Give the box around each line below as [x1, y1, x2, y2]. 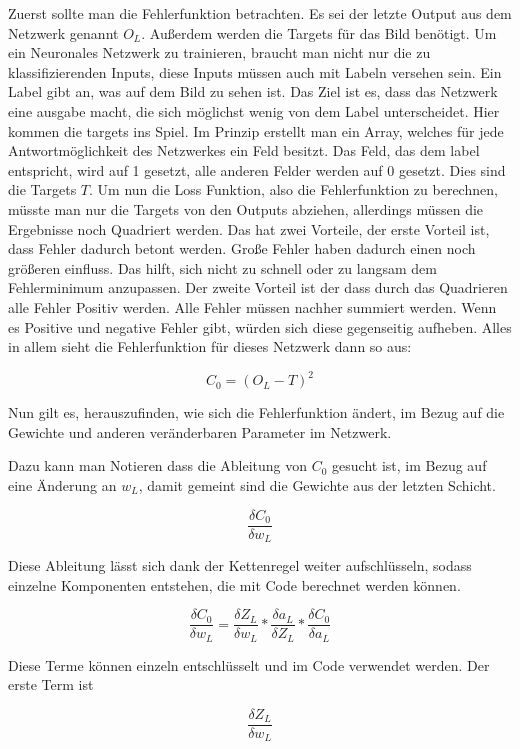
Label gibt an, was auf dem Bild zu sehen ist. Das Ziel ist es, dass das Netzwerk [8, 81, 498, 102]
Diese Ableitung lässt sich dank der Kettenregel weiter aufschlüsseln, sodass [8, 555, 472, 576]
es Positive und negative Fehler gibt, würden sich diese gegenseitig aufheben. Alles [8, 316, 512, 337]
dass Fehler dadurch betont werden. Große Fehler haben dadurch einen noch [8, 238, 476, 259]
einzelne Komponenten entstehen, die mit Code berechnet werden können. [8, 574, 461, 595]
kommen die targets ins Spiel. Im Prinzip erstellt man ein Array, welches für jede [8, 120, 504, 141]
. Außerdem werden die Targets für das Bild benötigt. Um [141, 22, 497, 43]
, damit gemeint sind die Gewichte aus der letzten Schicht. [138, 474, 496, 495]
